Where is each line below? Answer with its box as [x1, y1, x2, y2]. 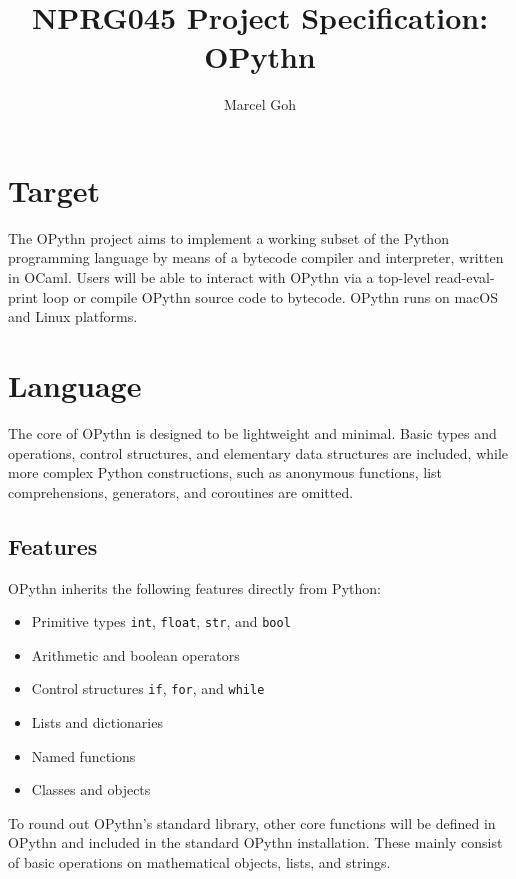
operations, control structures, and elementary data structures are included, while [8, 442, 509, 463]
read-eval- [435, 267, 495, 288]
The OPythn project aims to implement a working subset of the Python [8, 227, 449, 248]
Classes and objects [31, 779, 151, 800]
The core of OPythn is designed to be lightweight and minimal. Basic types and [8, 422, 497, 443]
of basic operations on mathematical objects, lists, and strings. [8, 851, 391, 872]
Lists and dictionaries [31, 712, 163, 733]
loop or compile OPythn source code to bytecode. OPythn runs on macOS [42, 286, 498, 307]
